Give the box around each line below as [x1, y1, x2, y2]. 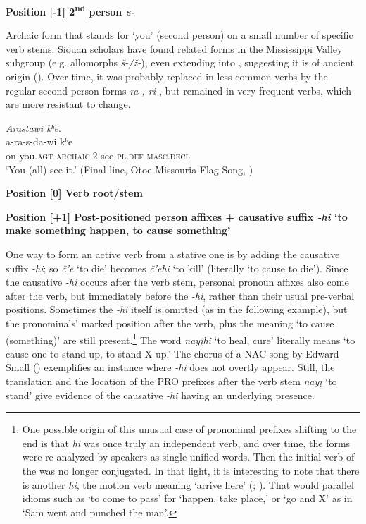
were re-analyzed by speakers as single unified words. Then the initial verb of [22, 449, 355, 464]
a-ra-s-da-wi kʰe [6, 134, 73, 149]
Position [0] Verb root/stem [6, 185, 143, 200]
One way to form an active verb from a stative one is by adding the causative [6, 246, 340, 261]
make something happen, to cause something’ [6, 223, 231, 238]
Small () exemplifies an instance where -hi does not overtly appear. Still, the [6, 360, 335, 374]
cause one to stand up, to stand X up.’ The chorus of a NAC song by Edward [6, 346, 339, 360]
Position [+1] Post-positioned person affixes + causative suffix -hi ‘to [6, 209, 348, 224]
